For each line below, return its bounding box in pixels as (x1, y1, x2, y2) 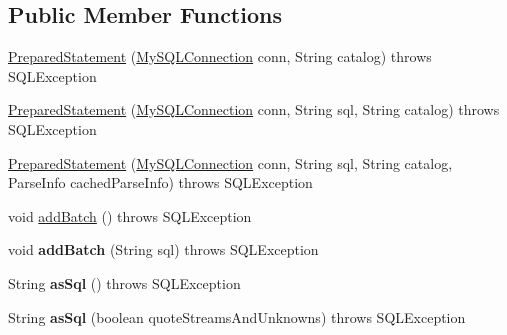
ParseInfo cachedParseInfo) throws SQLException (8, 172, 313, 193)
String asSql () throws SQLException (8, 272, 241, 293)
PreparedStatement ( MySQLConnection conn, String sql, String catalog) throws (8, 99, 500, 120)
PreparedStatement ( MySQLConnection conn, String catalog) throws (8, 46, 432, 67)
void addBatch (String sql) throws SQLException (8, 239, 319, 260)
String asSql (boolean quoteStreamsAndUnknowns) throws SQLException (8, 306, 466, 327)
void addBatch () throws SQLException (8, 205, 252, 226)
